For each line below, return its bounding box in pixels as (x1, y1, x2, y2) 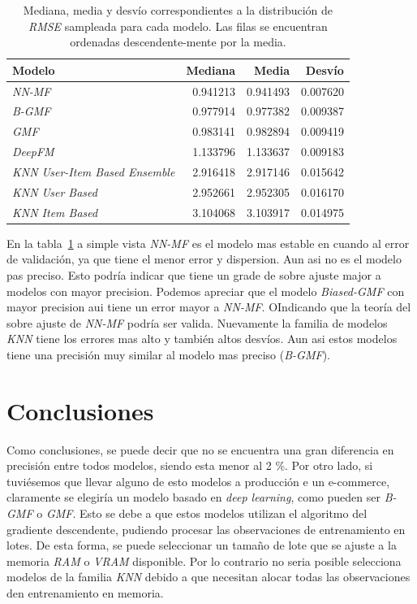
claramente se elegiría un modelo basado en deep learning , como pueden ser (6, 489, 380, 506)
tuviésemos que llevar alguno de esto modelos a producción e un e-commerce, (6, 472, 390, 489)
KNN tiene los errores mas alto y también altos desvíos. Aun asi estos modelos (6, 330, 398, 347)
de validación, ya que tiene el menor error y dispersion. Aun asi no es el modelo (6, 250, 402, 267)
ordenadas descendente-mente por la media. (70, 33, 286, 50)
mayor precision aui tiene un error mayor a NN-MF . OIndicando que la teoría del (6, 298, 411, 315)
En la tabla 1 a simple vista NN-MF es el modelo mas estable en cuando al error (6, 234, 410, 251)
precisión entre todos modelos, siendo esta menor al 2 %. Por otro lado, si (6, 457, 373, 474)
